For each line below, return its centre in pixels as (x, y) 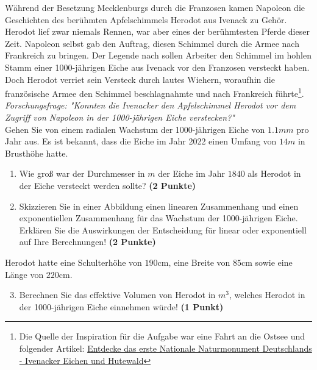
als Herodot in (274, 173)
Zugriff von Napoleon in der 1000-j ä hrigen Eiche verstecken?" (120, 117)
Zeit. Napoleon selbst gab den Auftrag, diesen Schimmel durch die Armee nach (152, 43)
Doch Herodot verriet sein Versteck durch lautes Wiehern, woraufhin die (140, 79)
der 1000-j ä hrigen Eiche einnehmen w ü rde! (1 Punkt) (121, 306)
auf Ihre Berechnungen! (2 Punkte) (87, 242)
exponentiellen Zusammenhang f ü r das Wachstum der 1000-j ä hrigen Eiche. (158, 218)
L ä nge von (24, 274)
